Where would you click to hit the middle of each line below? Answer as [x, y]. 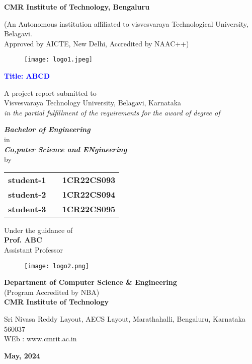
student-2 [27, 194]
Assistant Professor [33, 249]
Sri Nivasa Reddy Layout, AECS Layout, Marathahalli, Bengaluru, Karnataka [125, 319]
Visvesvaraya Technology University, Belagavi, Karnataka [93, 103]
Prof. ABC [23, 240]
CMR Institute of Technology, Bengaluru [77, 7]
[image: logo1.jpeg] [59, 60]
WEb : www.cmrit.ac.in [40, 339]
